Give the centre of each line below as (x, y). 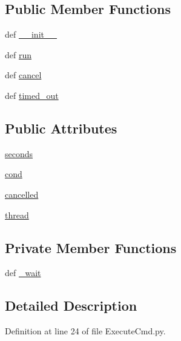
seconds (19, 153)
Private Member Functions (91, 247)
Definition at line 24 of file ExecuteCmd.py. (85, 331)
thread (17, 214)
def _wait (23, 273)
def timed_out (32, 95)
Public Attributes (61, 128)
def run (18, 54)
